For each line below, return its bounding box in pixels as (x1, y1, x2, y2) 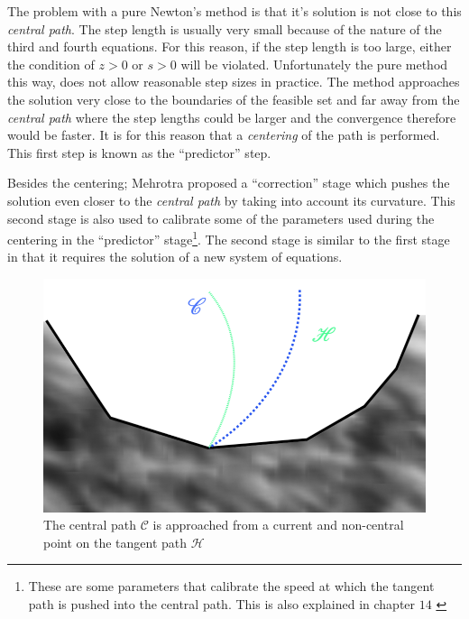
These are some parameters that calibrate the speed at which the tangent (28, 577, 435, 596)
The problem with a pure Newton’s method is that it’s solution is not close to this (7, 2, 462, 20)
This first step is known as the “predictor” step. (7, 143, 271, 162)
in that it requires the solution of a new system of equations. (7, 247, 343, 266)
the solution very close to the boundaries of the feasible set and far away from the (7, 89, 460, 108)
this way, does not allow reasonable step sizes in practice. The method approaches (7, 72, 460, 91)
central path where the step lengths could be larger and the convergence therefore (7, 107, 456, 126)
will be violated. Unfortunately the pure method (180, 54, 448, 73)
